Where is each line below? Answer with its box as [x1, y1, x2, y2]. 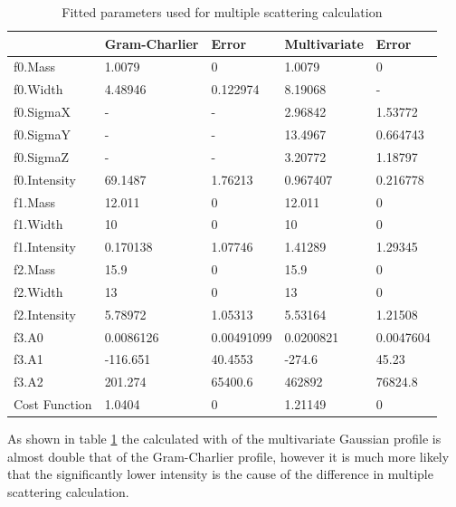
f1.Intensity [14, 237, 76, 256]
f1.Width [14, 215, 63, 234]
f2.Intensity [14, 304, 76, 323]
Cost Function [14, 395, 92, 414]
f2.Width [14, 282, 63, 301]
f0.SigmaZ [14, 147, 70, 166]
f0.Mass [14, 57, 56, 76]
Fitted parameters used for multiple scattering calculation [62, 3, 383, 21]
